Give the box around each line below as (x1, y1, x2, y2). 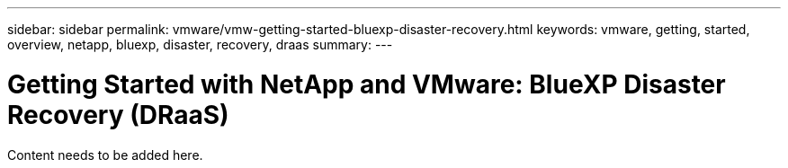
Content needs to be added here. (7, 146, 203, 163)
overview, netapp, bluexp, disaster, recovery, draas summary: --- (7, 37, 393, 52)
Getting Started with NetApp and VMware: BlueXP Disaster (7, 68, 726, 100)
